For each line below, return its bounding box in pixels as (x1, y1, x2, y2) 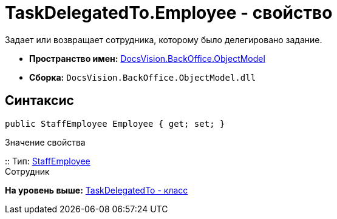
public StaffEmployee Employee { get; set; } (5, 118, 225, 129)
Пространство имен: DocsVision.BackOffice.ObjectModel (29, 53, 265, 64)
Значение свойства (5, 136, 86, 147)
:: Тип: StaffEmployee (5, 155, 90, 166)
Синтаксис (5, 93, 74, 109)
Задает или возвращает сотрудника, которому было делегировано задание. (5, 34, 322, 45)
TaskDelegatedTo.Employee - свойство (5, 2, 333, 23)
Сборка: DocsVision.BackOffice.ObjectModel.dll (29, 72, 256, 83)
